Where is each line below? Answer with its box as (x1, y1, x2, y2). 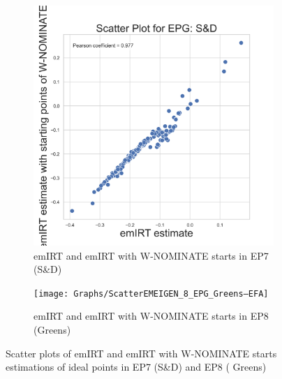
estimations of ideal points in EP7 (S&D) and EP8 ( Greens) (6, 359, 267, 374)
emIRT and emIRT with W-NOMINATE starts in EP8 (34, 309, 269, 323)
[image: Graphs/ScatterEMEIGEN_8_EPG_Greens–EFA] (34, 288, 269, 299)
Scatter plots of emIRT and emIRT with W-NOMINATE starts (6, 345, 277, 360)
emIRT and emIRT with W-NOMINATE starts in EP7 (34, 248, 269, 262)
